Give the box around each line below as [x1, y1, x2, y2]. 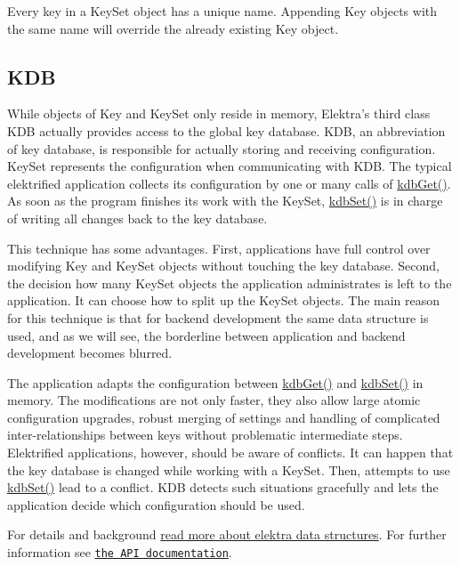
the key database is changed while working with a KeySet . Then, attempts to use [7, 460, 450, 479]
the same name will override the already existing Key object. [7, 19, 339, 37]
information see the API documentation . [7, 543, 232, 562]
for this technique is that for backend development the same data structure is [7, 308, 429, 327]
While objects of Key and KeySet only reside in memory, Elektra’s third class [7, 104, 431, 123]
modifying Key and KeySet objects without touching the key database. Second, [7, 256, 440, 275]
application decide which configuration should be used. [7, 495, 305, 513]
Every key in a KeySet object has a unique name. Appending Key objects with [7, 2, 438, 20]
